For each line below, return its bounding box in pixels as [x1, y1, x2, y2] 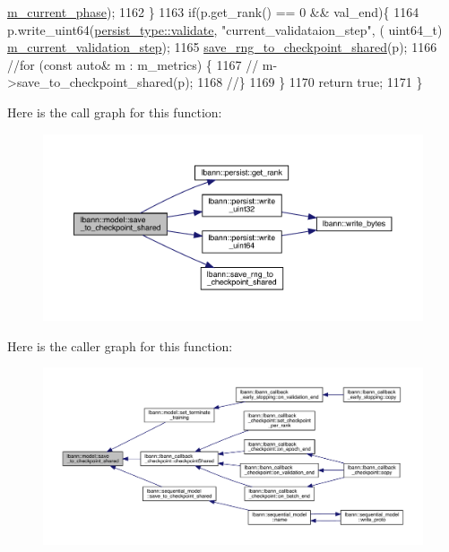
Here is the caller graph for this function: [7, 336, 233, 355]
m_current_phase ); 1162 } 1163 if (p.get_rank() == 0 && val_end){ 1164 [7, 3, 419, 21]
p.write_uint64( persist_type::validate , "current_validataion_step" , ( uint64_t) [7, 20, 443, 39]
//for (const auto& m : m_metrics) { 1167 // [7, 55, 259, 73]
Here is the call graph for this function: [7, 102, 222, 121]
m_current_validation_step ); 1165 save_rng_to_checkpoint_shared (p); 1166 [7, 38, 437, 56]
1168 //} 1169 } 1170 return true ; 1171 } [197, 73, 423, 91]
